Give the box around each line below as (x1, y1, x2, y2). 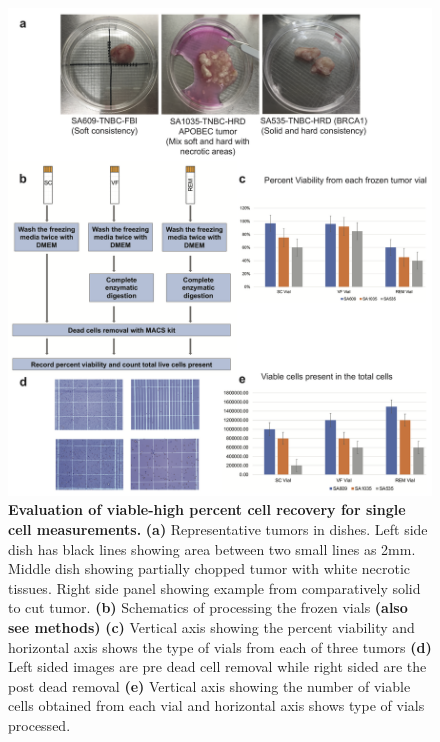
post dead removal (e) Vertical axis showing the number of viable (8, 675, 411, 696)
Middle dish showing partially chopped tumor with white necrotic (8, 558, 411, 579)
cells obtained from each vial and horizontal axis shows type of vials (8, 695, 425, 716)
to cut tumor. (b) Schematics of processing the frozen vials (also (8, 597, 408, 618)
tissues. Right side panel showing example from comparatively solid (8, 577, 421, 598)
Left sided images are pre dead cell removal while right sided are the (8, 656, 427, 677)
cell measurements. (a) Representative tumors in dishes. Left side (8, 519, 428, 540)
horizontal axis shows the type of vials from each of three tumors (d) (8, 636, 432, 657)
